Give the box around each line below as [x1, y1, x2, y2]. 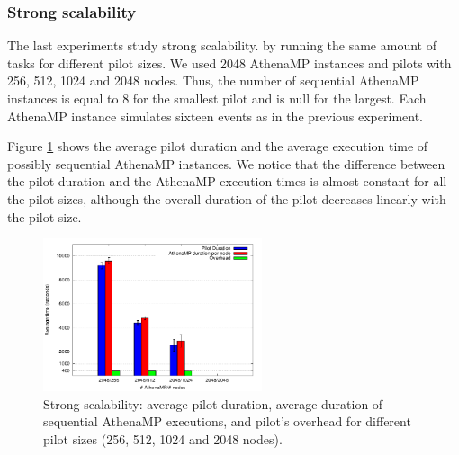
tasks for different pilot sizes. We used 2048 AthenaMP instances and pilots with [7, 53, 452, 72]
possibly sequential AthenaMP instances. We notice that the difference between [7, 154, 445, 173]
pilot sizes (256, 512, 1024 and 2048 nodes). [43, 430, 283, 449]
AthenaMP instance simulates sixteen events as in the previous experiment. [7, 106, 423, 125]
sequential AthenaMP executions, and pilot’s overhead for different [43, 412, 411, 431]
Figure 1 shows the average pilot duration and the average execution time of [7, 137, 428, 156]
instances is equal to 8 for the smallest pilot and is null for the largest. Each [7, 89, 427, 107]
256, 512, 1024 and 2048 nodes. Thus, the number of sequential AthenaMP [7, 71, 419, 90]
